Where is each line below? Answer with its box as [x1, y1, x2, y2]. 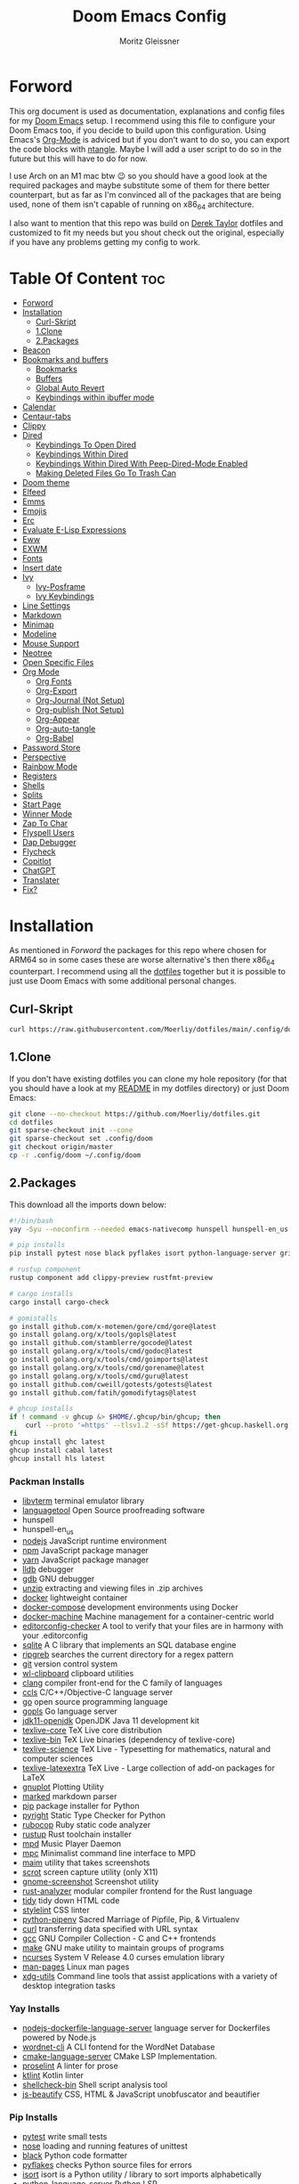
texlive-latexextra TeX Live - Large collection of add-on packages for [21, 1762, 276, 1773]
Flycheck [21, 846, 56, 857]
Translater [21, 875, 60, 885]
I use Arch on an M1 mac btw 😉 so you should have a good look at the [9, 170, 268, 181]
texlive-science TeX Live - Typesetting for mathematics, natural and [21, 1743, 271, 1754]
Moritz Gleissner [119, 36, 180, 46]
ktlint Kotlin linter [21, 2069, 85, 2081]
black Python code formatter [21, 2150, 128, 2161]
